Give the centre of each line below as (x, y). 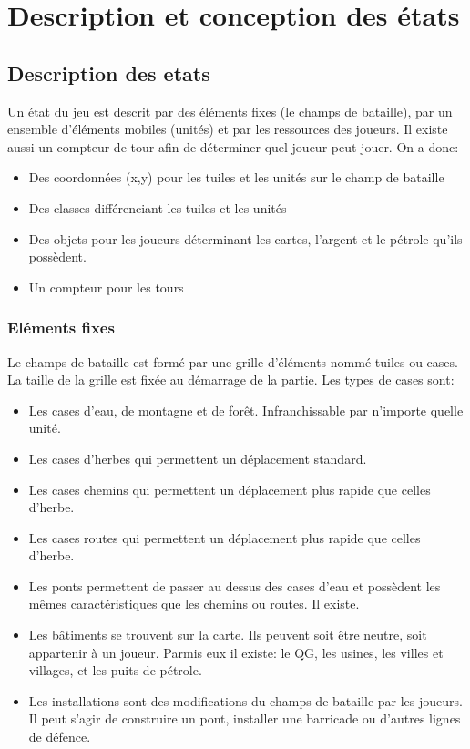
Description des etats (109, 72)
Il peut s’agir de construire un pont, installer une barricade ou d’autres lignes (245, 718)
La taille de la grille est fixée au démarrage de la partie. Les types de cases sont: (231, 380)
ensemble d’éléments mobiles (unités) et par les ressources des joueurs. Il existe (228, 129)
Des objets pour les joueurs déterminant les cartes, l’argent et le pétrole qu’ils (245, 238)
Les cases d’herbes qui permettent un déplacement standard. (198, 458)
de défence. (60, 737)
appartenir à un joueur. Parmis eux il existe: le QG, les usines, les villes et (236, 652)
